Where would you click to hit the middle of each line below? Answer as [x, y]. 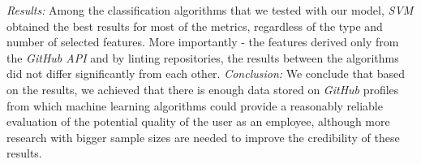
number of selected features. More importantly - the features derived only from [203, 42]
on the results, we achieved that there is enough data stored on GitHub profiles [203, 89]
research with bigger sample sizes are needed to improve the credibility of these [203, 137]
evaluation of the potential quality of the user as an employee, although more [198, 121]
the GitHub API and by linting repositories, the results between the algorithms [203, 57]
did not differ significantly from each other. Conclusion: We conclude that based [206, 73]
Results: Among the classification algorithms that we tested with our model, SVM [210, 10]
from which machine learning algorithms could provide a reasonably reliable [195, 105]
